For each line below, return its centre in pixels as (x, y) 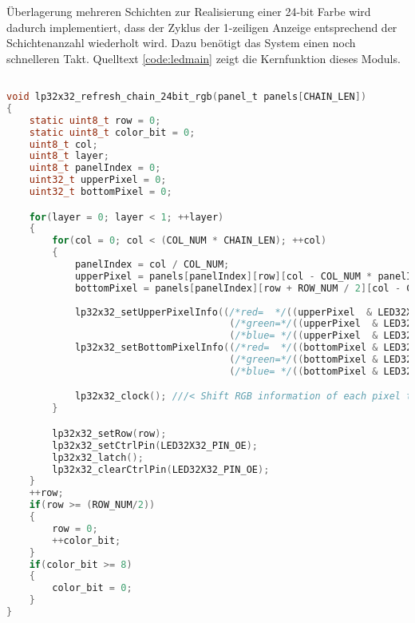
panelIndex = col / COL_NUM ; (152, 265)
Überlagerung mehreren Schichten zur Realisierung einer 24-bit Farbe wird (189, 11)
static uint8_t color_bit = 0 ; (112, 132)
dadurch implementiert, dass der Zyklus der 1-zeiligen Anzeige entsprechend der (202, 27)
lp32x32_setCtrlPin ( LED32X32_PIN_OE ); (155, 445)
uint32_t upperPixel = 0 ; (98, 180)
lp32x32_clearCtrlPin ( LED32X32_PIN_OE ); (161, 469)
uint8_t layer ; (69, 156)
